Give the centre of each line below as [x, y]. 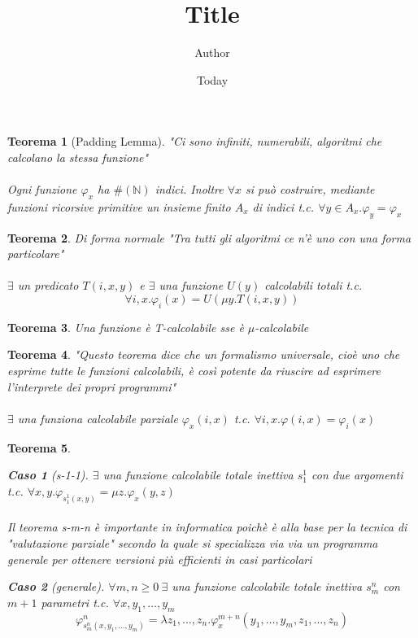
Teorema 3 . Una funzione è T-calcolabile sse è [126, 327]
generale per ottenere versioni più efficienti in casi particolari [160, 559]
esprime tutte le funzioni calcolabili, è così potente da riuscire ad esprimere [194, 371]
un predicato [48, 285]
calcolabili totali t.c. [313, 285]
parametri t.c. [75, 602]
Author [212, 52]
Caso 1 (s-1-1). [48, 475]
